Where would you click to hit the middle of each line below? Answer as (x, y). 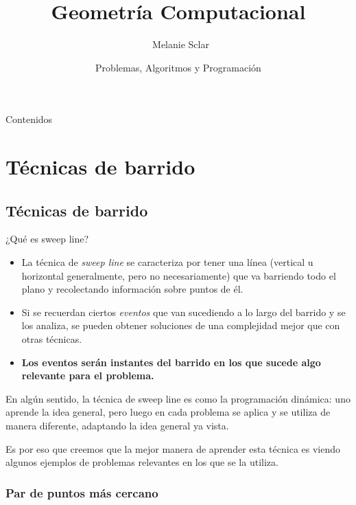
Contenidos (29, 119)
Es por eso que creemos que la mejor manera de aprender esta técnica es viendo (173, 448)
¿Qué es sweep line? (47, 239)
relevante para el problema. (88, 375)
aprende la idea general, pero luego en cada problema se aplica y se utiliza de (168, 412)
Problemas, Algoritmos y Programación (178, 67)
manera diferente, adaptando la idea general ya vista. (117, 426)
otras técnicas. (52, 339)
